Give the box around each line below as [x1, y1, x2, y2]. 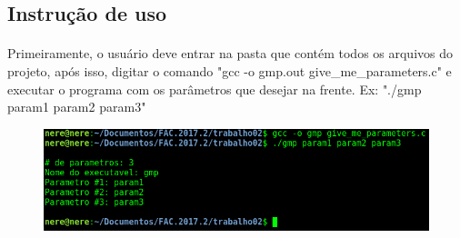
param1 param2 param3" [7, 97, 146, 116]
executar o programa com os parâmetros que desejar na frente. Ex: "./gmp [7, 79, 422, 98]
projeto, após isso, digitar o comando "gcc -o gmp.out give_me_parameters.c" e [7, 61, 452, 80]
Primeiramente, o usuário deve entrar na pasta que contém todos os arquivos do [7, 44, 454, 63]
